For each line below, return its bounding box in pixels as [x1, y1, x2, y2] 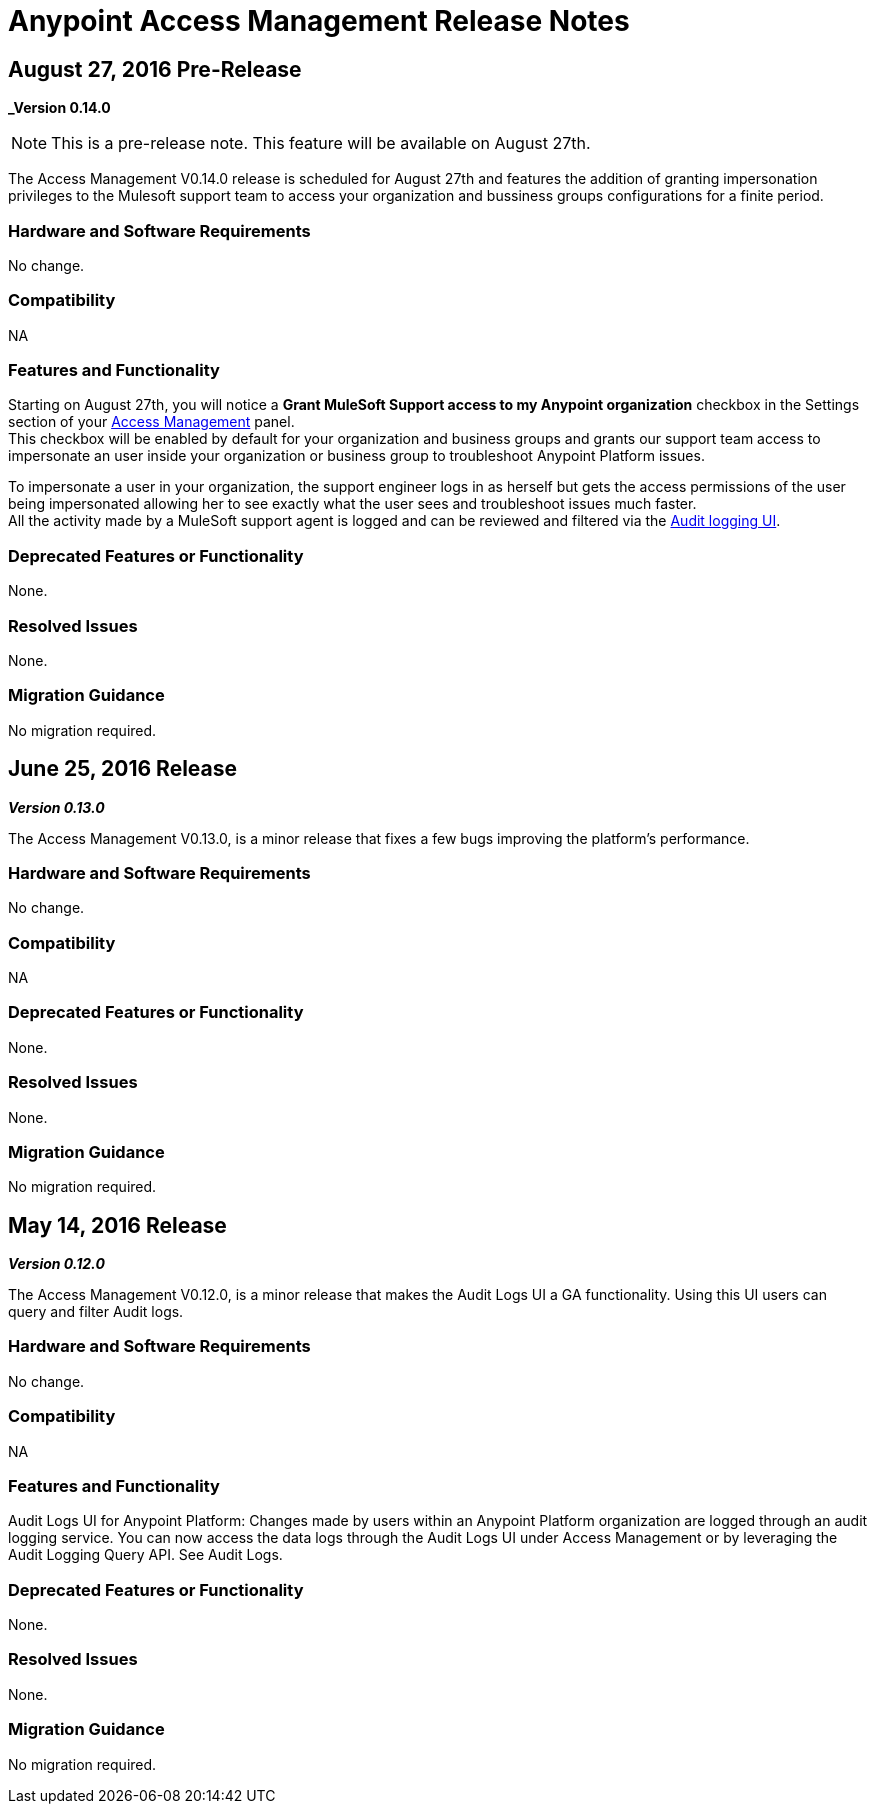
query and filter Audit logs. [8, 1303, 184, 1321]
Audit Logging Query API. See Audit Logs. [8, 1546, 283, 1564]
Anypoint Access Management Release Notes [8, 4, 630, 38]
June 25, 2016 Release [8, 756, 238, 782]
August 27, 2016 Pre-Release [8, 56, 302, 82]
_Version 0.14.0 [8, 99, 111, 117]
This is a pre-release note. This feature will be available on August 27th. [51, 133, 591, 154]
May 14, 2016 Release [8, 1212, 227, 1238]
